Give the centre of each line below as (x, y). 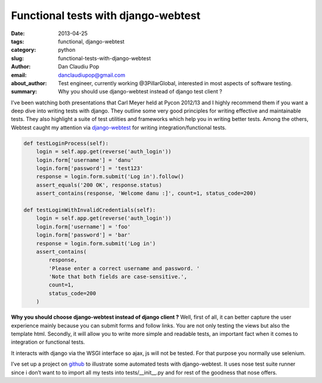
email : (19, 75)
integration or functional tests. (48, 342)
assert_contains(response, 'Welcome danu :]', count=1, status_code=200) (146, 193)
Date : (18, 33)
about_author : (29, 83)
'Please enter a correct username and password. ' (124, 268)
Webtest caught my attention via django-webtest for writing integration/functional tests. (119, 127)
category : (24, 50)
